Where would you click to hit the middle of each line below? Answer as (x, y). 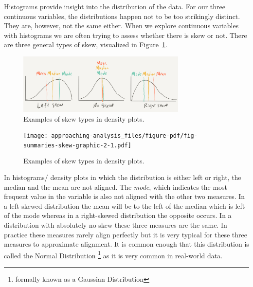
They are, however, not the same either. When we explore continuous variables (121, 26)
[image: (36, 136)
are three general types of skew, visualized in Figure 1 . (86, 45)
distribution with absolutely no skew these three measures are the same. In (116, 225)
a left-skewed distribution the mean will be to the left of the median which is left (125, 206)
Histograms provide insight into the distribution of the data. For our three (115, 6)
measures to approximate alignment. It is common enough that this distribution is (126, 244)
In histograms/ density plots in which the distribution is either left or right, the (123, 177)
